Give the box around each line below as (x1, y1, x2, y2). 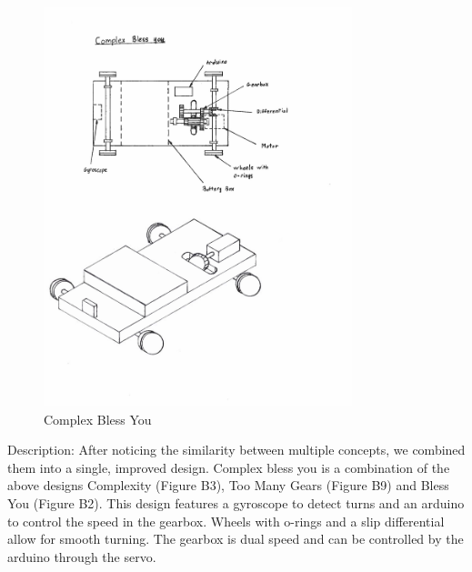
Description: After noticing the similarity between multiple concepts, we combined (7, 440, 466, 459)
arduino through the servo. (7, 547, 156, 566)
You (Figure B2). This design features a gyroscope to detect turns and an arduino (7, 494, 465, 513)
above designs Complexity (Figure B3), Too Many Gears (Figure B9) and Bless (7, 476, 449, 495)
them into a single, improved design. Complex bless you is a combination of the (7, 457, 450, 477)
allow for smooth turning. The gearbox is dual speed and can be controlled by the (7, 529, 464, 548)
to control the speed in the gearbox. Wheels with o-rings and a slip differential (7, 511, 445, 530)
